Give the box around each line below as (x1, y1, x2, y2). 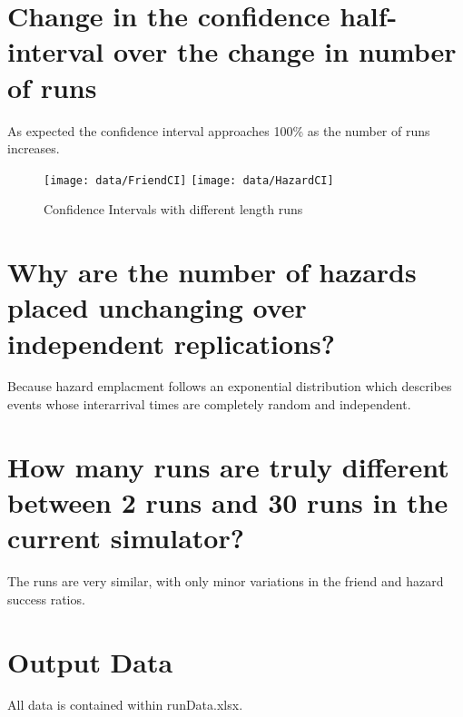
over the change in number (113, 33, 457, 70)
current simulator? (7, 519, 244, 556)
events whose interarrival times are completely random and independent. (7, 395, 411, 414)
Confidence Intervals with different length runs (44, 200, 303, 219)
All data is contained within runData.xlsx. (7, 695, 243, 714)
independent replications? (7, 324, 335, 361)
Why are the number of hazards (7, 253, 417, 290)
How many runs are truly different (7, 447, 449, 485)
